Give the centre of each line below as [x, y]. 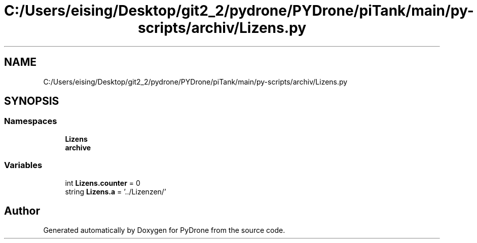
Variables [23, 165]
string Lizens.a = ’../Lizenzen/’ [116, 191]
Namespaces [31, 121]
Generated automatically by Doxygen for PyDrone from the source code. [164, 230]
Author [22, 211]
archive [78, 147]
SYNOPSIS [32, 101]
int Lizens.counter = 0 [103, 183]
